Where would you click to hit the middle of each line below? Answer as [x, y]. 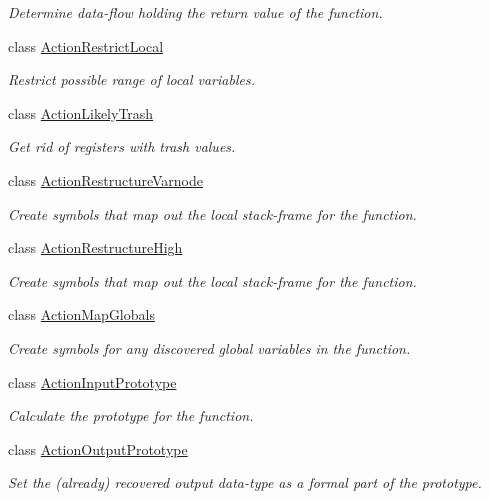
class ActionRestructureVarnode [106, 179]
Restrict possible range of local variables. [131, 79]
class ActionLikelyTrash [81, 112]
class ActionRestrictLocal [86, 45]
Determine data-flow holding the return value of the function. [195, 12]
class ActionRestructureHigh [95, 247]
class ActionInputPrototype [92, 381]
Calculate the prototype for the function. [131, 415]
